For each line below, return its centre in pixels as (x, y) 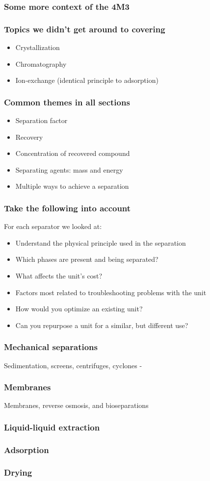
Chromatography (41, 63)
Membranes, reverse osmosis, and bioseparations (76, 405)
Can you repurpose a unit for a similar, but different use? (102, 325)
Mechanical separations (51, 347)
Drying (18, 472)
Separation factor (41, 120)
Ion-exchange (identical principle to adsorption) (87, 80)
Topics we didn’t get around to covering (85, 29)
